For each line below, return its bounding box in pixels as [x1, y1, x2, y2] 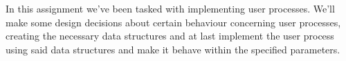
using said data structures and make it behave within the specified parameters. [6, 42, 340, 56]
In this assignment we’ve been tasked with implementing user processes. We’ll [6, 1, 335, 15]
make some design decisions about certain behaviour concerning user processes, [6, 15, 341, 29]
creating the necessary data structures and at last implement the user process [6, 28, 334, 43]
